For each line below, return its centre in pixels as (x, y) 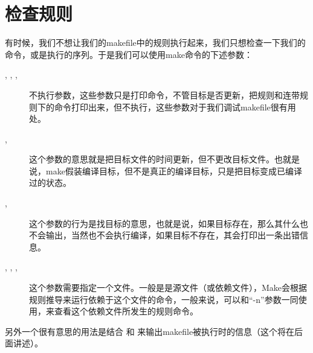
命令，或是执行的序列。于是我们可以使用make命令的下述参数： (129, 54)
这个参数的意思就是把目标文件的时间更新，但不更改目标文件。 (152, 159)
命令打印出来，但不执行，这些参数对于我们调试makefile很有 (171, 107)
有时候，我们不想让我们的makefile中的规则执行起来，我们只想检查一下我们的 (155, 43)
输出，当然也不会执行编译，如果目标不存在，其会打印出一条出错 (173, 235)
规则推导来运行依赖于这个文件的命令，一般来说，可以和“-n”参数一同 (164, 299)
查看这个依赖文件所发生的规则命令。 (126, 311)
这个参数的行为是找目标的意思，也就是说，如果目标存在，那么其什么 (164, 223)
